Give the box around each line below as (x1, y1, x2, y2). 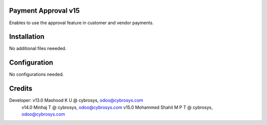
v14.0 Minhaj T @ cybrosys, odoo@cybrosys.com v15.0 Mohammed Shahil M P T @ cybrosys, (21, 104, 213, 110)
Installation (9, 33, 44, 41)
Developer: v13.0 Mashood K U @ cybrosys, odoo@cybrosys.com (9, 97, 143, 103)
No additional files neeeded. (9, 45, 67, 51)
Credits (9, 84, 33, 93)
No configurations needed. (9, 72, 64, 78)
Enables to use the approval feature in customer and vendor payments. (9, 20, 154, 26)
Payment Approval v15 (9, 6, 80, 15)
